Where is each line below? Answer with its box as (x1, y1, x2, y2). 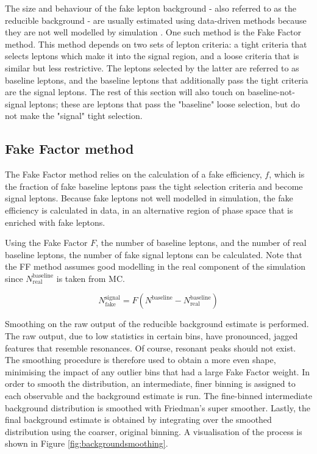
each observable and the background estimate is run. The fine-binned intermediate (5, 389, 312, 402)
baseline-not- (247, 85, 295, 98)
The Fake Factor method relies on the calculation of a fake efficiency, (5, 168, 262, 181)
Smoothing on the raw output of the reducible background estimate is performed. (5, 317, 309, 330)
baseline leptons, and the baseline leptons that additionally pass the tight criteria (5, 73, 308, 86)
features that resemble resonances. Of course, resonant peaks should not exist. (5, 341, 296, 354)
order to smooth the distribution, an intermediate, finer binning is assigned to (5, 377, 296, 390)
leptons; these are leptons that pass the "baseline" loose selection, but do (29, 97, 300, 110)
